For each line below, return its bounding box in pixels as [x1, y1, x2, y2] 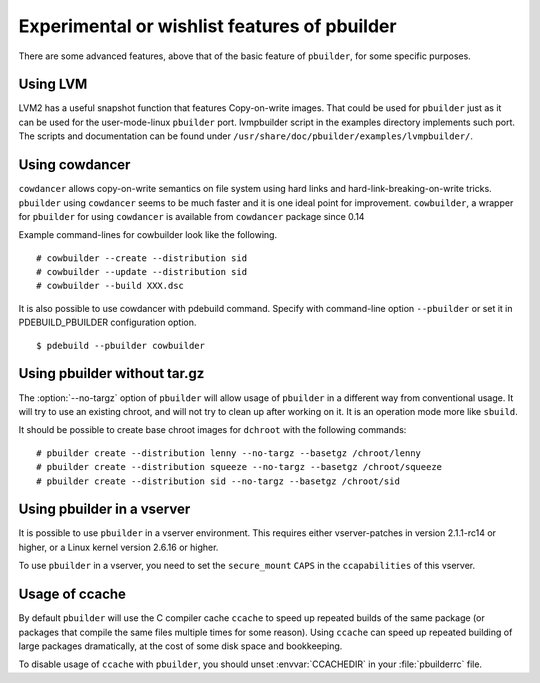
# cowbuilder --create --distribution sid [36, 252, 248, 264]
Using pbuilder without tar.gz [18, 365, 205, 382]
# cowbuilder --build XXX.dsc [36, 280, 185, 292]
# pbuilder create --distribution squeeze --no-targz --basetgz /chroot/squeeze [36, 461, 443, 473]
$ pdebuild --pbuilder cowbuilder [36, 340, 205, 351]
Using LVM [18, 76, 88, 93]
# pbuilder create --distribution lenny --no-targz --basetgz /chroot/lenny [36, 447, 422, 459]
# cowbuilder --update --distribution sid [36, 266, 248, 278]
